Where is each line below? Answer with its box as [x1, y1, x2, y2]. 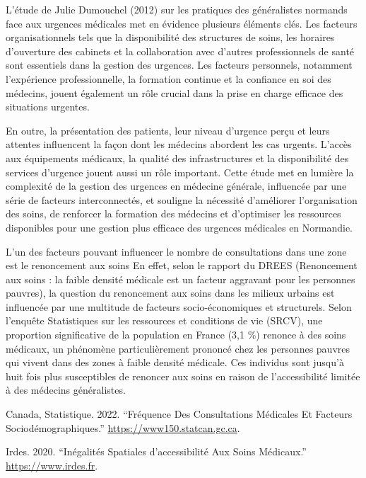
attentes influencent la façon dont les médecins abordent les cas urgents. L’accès [6, 137, 352, 152]
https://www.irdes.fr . [6, 457, 98, 472]
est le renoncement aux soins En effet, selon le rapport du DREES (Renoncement [6, 258, 358, 273]
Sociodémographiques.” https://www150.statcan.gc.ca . [6, 420, 240, 435]
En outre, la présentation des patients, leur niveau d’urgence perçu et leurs [6, 123, 330, 137]
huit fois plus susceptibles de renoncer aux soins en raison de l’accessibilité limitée [6, 368, 360, 383]
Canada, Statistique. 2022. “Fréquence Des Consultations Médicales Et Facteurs [6, 406, 353, 421]
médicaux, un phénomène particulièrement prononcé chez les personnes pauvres [6, 341, 350, 355]
